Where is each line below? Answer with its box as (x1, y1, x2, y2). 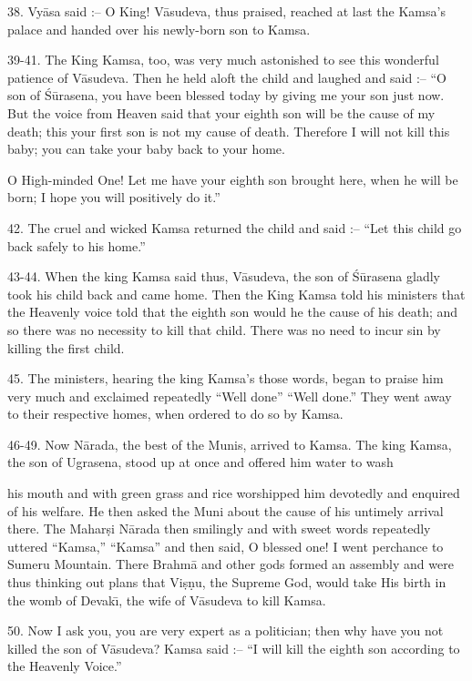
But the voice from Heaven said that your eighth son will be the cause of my (7, 103, 436, 122)
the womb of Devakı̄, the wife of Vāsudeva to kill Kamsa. (7, 590, 326, 609)
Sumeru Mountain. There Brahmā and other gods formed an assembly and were (7, 554, 454, 574)
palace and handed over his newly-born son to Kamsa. (7, 19, 311, 38)
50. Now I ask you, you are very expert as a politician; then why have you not (7, 621, 444, 640)
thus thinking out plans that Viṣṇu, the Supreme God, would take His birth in (7, 573, 446, 592)
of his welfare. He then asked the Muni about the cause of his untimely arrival (7, 501, 444, 520)
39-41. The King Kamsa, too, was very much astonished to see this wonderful (7, 50, 439, 69)
